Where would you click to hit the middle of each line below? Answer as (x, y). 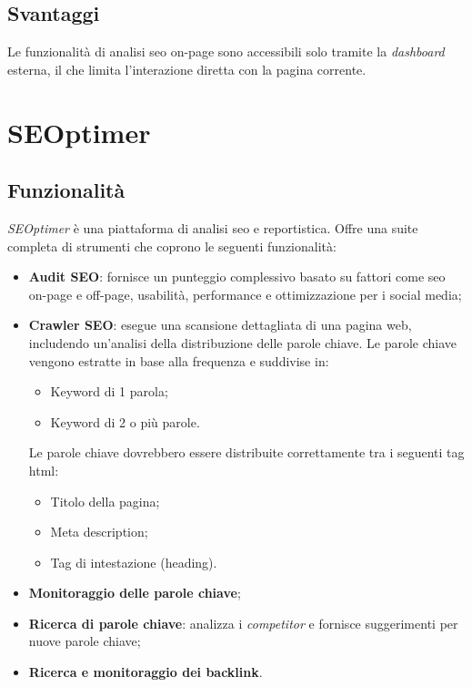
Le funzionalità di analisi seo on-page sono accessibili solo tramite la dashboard (226, 51)
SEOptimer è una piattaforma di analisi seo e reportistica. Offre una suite (213, 227)
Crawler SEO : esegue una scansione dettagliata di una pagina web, (220, 325)
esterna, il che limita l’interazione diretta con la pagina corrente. (187, 69)
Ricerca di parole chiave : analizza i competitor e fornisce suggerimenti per (243, 623)
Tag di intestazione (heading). (134, 562)
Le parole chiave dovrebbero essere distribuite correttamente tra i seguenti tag (246, 452)
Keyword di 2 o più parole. (125, 421)
